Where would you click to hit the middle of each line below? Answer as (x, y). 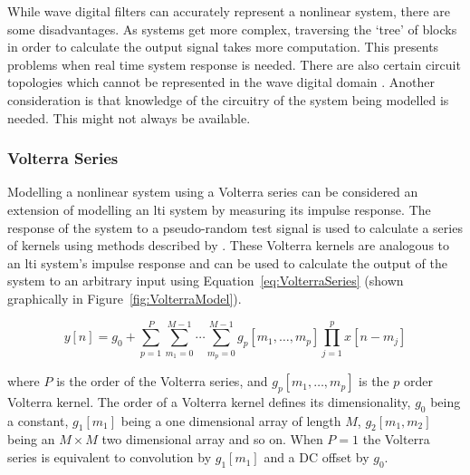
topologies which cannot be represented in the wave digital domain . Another (221, 82)
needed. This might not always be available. (129, 117)
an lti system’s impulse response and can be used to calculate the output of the (227, 262)
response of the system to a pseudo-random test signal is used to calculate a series (235, 227)
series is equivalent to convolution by (110, 457)
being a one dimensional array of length (231, 420)
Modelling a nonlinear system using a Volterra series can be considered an (213, 192)
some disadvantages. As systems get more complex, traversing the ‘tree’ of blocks (232, 29)
